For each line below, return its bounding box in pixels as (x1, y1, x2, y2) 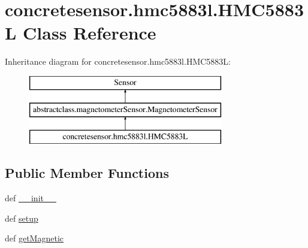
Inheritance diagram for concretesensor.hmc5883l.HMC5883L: (5, 55, 231, 68)
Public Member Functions (5, 164, 169, 182)
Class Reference (23, 20, 156, 45)
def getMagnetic (5, 232, 64, 244)
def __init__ (5, 192, 56, 204)
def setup (5, 211, 38, 224)
